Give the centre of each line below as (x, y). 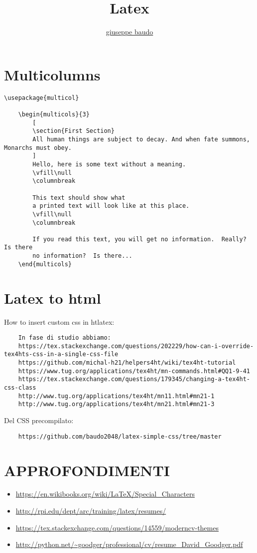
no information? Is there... (82, 256)
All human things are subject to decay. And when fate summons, (141, 139)
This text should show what (79, 198)
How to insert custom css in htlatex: (59, 321)
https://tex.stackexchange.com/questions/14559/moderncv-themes (117, 527)
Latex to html (53, 297)
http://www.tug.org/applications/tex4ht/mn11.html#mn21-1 (116, 396)
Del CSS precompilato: (39, 420)
